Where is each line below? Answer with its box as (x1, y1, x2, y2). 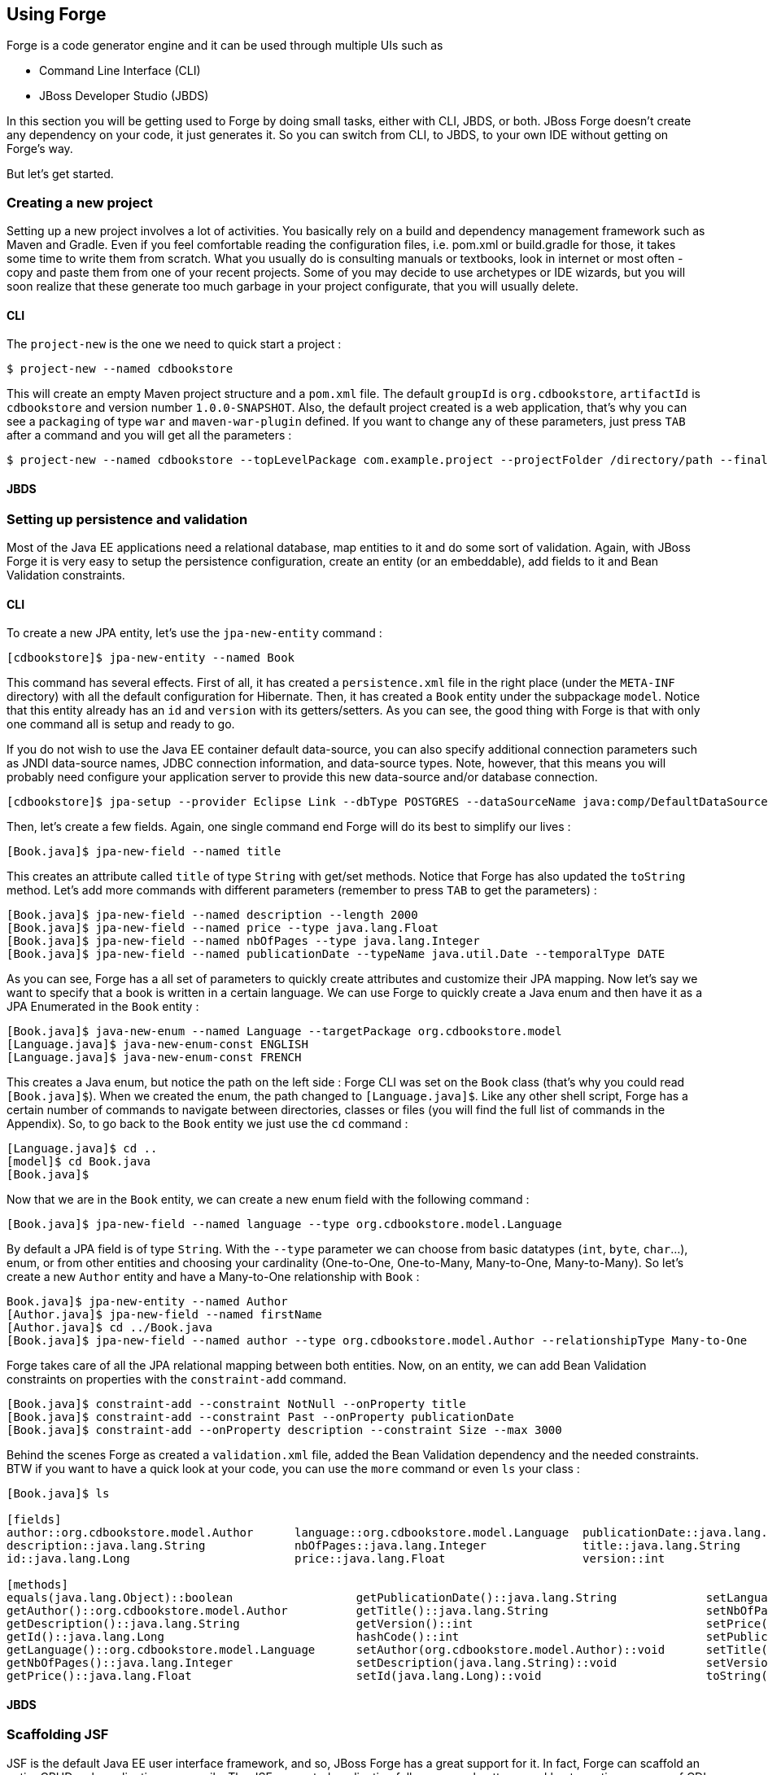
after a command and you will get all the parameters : (7, 428, 292, 443)
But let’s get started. (7, 167, 114, 181)
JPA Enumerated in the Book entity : (7, 999, 199, 1014)
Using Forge (7, 4, 107, 24)
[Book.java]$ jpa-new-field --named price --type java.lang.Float (7, 921, 439, 935)
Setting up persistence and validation (7, 510, 248, 527)
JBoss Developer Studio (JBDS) (39, 89, 209, 103)
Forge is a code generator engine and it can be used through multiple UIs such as (7, 38, 443, 53)
